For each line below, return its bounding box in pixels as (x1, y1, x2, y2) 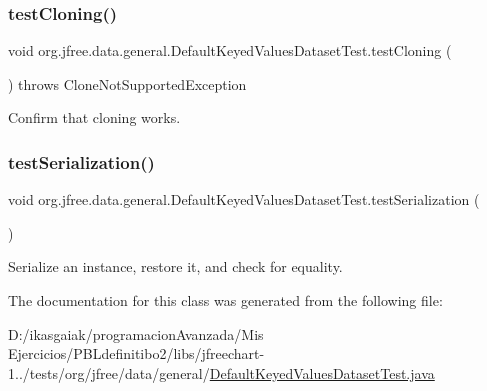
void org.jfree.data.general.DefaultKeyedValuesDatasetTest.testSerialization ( (8, 189, 480, 210)
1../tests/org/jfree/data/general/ (8, 362, 210, 383)
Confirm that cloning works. (8, 107, 181, 128)
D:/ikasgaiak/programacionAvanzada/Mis (8, 323, 264, 344)
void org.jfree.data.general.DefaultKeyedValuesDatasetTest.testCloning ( (8, 40, 452, 61)
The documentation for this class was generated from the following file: (8, 290, 443, 310)
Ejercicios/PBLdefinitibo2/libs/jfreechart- (8, 343, 265, 364)
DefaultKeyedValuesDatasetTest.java (209, 362, 435, 383)
